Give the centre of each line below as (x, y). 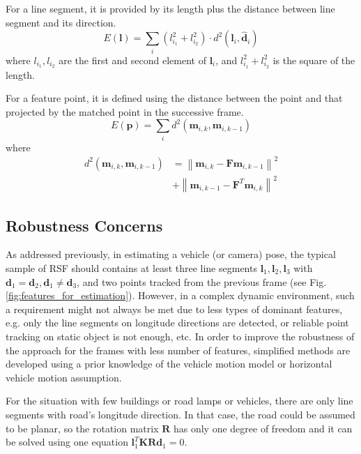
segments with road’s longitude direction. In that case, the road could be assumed (180, 414)
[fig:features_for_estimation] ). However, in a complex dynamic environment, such (180, 295)
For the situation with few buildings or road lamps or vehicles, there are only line (179, 401)
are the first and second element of (132, 60)
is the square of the (314, 60)
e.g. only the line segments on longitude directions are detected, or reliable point (177, 323)
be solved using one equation (67, 442)
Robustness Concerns (84, 225)
